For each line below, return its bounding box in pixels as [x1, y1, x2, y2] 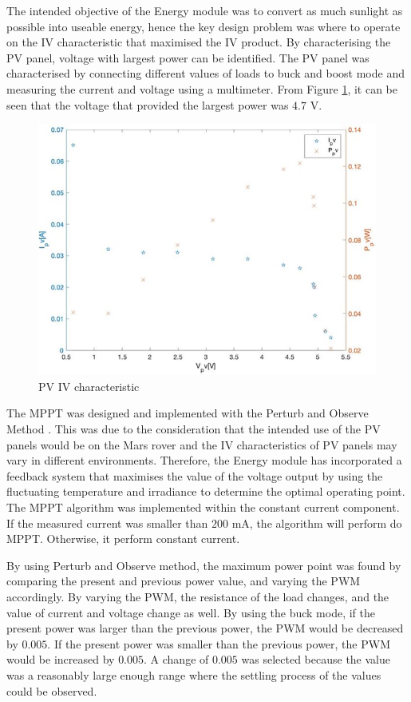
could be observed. [6, 682, 97, 699]
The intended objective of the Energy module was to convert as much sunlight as [6, 2, 403, 18]
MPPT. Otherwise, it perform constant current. [6, 530, 240, 547]
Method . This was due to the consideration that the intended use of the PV [6, 421, 381, 437]
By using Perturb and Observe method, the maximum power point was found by [6, 556, 401, 573]
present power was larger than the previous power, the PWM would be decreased [6, 620, 404, 636]
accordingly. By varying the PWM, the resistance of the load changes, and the [6, 588, 389, 605]
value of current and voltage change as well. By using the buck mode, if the [6, 604, 376, 620]
